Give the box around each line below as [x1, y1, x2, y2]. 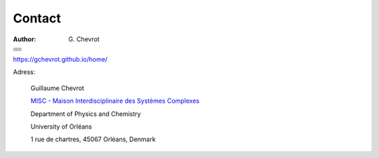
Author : [13, 35, 36, 43]
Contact [13, 10, 61, 26]
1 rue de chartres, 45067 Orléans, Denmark [30, 135, 156, 143]
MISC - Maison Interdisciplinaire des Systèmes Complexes [30, 96, 200, 105]
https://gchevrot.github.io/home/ [13, 55, 108, 63]
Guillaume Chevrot [30, 84, 84, 92]
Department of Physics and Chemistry [30, 109, 141, 118]
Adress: [13, 68, 36, 76]
